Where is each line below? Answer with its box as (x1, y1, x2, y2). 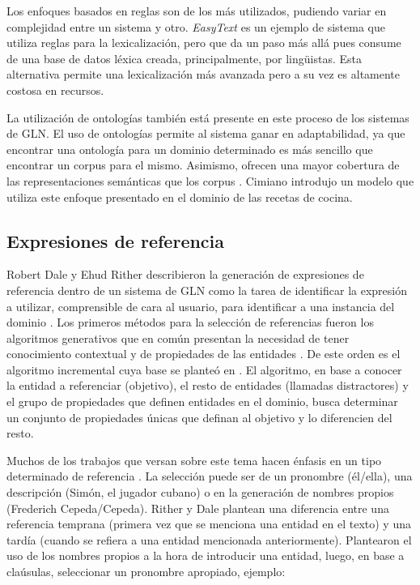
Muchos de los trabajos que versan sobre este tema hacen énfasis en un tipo (6, 451, 382, 468)
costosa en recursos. (6, 81, 104, 98)
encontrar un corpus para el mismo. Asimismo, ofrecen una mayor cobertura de (6, 156, 400, 173)
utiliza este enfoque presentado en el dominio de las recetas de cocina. (6, 188, 353, 205)
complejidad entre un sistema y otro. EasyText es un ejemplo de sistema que (6, 18, 385, 35)
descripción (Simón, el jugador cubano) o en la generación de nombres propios (6, 484, 394, 501)
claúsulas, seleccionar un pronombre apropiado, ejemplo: (6, 563, 286, 580)
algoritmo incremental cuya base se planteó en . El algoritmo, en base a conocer (6, 361, 402, 378)
